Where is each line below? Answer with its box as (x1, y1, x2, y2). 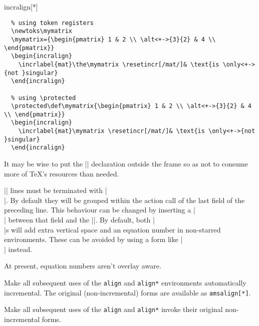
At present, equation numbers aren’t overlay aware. (4, 260, 161, 271)
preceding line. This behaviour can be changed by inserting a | (4, 204, 195, 215)
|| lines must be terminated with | (4, 185, 107, 195)
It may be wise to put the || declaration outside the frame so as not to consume (4, 158, 248, 169)
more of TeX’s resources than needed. (4, 168, 119, 178)
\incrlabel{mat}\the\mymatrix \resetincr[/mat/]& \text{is (18, 60, 219, 68)
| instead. (4, 243, 33, 254)
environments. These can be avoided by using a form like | (4, 234, 183, 244)
